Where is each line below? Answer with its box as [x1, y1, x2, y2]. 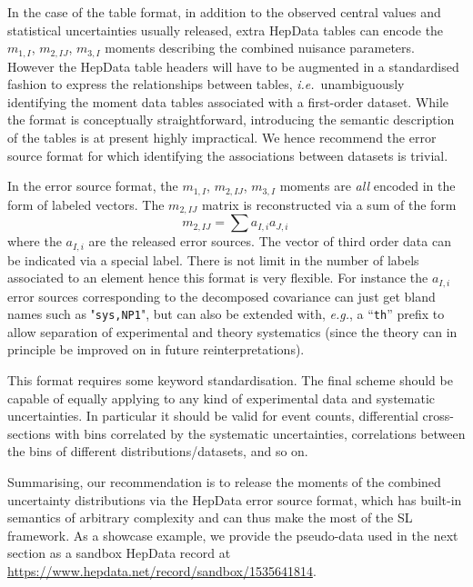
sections [7, 423, 51, 443]
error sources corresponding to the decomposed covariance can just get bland [7, 286, 436, 305]
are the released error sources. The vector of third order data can [88, 232, 451, 251]
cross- [422, 406, 455, 425]
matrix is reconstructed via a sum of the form [201, 194, 457, 214]
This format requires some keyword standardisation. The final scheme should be [7, 371, 453, 390]
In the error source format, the [7, 176, 178, 195]
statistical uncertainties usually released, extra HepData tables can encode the [7, 20, 444, 39]
